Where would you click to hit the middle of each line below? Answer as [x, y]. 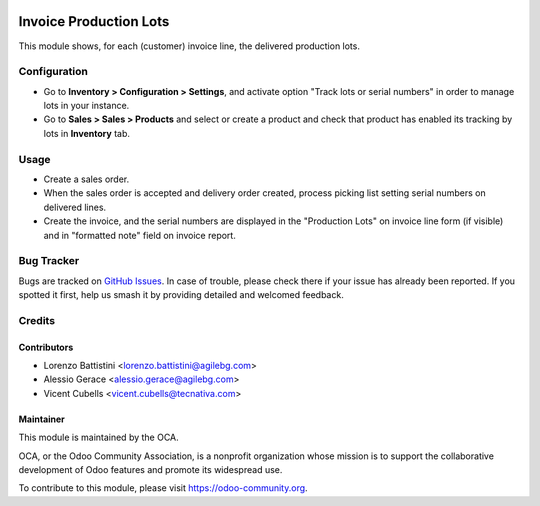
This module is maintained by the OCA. [98, 437]
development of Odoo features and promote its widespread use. [150, 469]
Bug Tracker [49, 261]
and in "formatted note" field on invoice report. [140, 235]
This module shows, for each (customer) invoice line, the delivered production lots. [189, 46]
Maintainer [41, 419]
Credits [36, 320]
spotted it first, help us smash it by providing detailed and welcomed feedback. [181, 295]
